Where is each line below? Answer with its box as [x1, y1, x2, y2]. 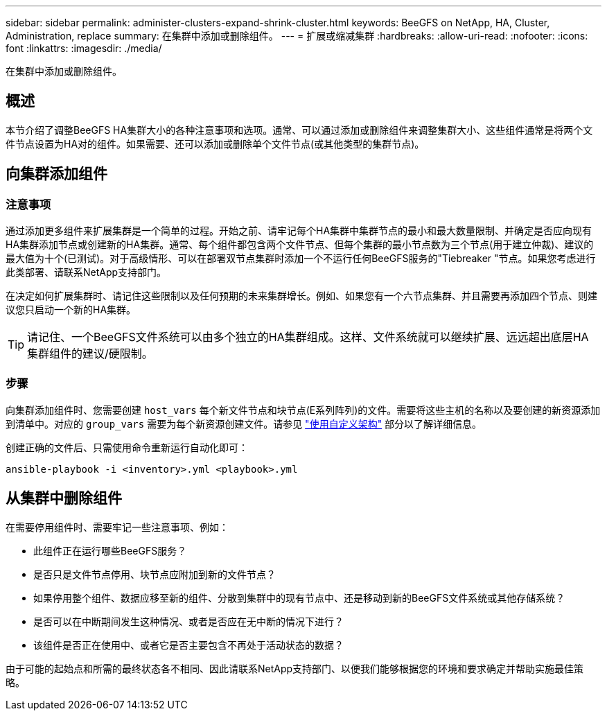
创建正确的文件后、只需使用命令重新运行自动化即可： [6, 441, 248, 453]
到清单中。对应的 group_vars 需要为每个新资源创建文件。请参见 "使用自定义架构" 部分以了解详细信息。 [6, 417, 482, 430]
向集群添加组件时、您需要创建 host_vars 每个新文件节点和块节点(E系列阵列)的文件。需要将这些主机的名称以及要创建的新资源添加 [6, 403, 601, 416]
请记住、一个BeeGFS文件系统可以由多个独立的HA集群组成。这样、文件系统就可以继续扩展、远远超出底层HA [27, 330, 589, 344]
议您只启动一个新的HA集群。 [6, 304, 137, 316]
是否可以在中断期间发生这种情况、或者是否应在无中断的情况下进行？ [33, 615, 344, 627]
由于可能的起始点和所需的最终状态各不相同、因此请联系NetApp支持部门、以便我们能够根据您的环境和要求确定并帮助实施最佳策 [6, 662, 584, 674]
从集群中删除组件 [6, 489, 122, 507]
